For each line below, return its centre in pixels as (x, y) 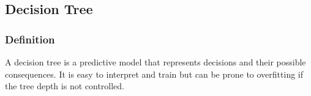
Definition (30, 39)
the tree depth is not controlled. (65, 86)
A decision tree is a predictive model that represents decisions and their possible (155, 62)
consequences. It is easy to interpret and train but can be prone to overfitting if (154, 74)
